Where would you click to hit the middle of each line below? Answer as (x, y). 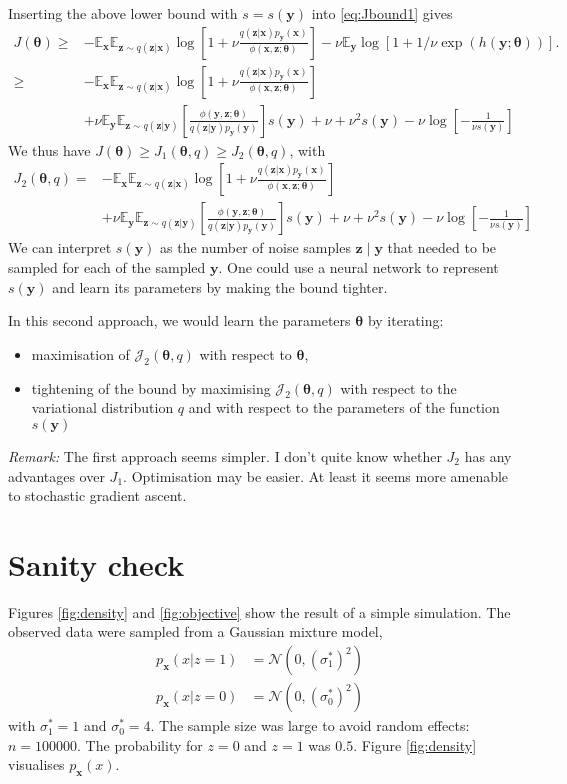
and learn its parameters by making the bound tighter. (220, 286)
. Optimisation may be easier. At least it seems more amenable (316, 475)
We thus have (49, 149)
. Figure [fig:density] (415, 744)
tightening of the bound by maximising (151, 387)
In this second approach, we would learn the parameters (179, 320)
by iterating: (405, 320)
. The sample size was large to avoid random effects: (310, 725)
